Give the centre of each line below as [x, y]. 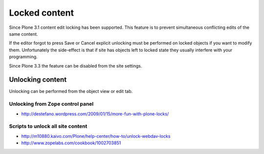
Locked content [42, 13]
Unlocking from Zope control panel [51, 104]
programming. [23, 57]
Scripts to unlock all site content [48, 126]
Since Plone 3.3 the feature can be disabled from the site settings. [76, 66]
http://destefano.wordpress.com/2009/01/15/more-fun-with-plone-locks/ [95, 114]
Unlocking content [38, 80]
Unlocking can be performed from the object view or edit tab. [71, 91]
